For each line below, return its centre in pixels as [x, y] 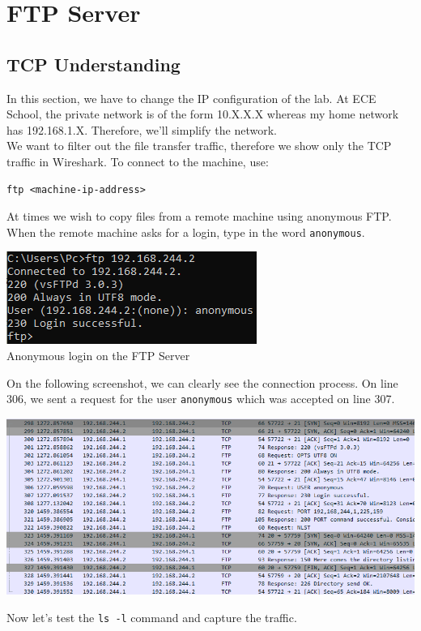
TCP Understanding [94, 64]
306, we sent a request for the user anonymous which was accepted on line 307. [201, 399]
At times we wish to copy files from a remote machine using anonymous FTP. [199, 216]
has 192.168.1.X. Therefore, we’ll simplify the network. [142, 129]
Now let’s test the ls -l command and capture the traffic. [152, 617]
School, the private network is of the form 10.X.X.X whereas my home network [203, 114]
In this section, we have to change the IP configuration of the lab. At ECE [191, 98]
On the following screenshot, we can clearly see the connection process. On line [202, 382]
